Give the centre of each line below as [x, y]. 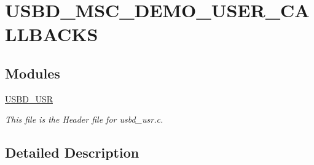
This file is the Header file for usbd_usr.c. [84, 119]
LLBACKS [52, 34]
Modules [33, 73]
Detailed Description [72, 152]
